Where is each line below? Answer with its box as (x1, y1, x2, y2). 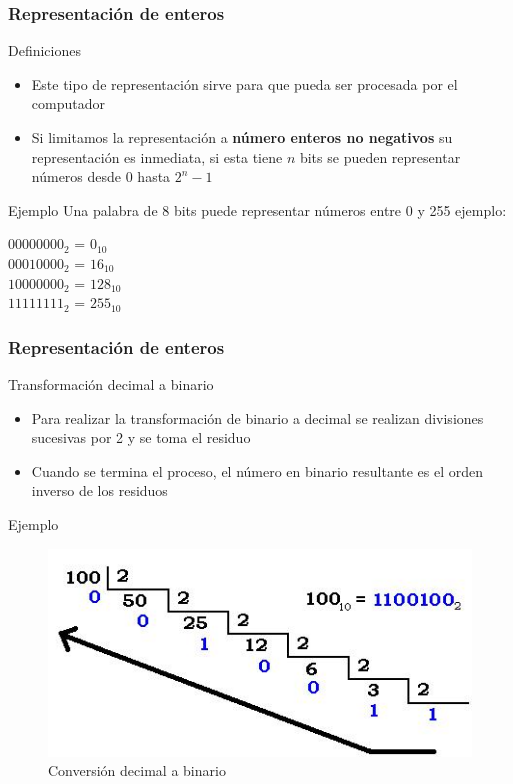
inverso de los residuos (31, 480, 168, 501)
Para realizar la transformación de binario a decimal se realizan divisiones (31, 407, 484, 428)
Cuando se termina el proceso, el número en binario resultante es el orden (31, 460, 484, 481)
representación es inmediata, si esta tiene (31, 146, 283, 167)
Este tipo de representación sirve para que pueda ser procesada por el (31, 73, 458, 94)
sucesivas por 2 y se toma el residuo (31, 427, 251, 448)
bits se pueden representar (299, 146, 461, 167)
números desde (31, 166, 122, 187)
